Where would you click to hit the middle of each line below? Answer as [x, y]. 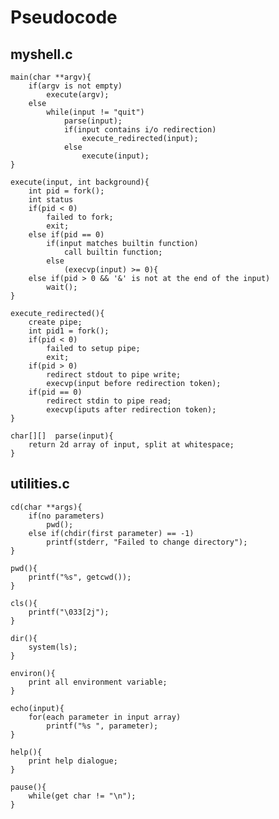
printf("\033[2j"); [69, 612]
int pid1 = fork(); [69, 331]
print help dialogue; [73, 761]
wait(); [62, 287]
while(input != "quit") [95, 112]
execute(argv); [78, 95]
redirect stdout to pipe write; [114, 375]
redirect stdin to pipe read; [109, 401]
